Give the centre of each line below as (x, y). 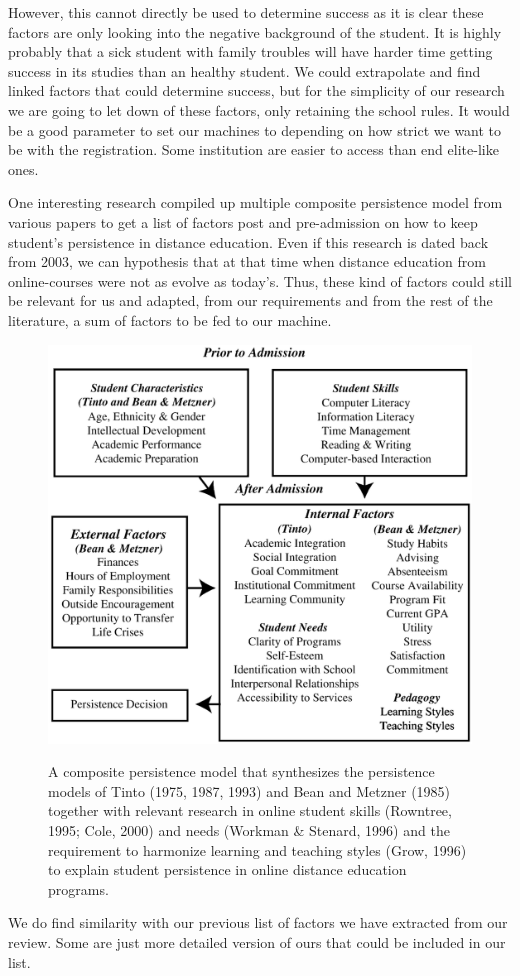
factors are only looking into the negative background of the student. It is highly (255, 31)
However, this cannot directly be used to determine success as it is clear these (246, 12)
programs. (78, 888)
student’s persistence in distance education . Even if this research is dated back (248, 241)
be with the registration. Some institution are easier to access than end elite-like (253, 149)
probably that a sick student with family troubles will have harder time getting (250, 51)
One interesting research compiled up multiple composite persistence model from (255, 202)
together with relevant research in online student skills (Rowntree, (250, 810)
